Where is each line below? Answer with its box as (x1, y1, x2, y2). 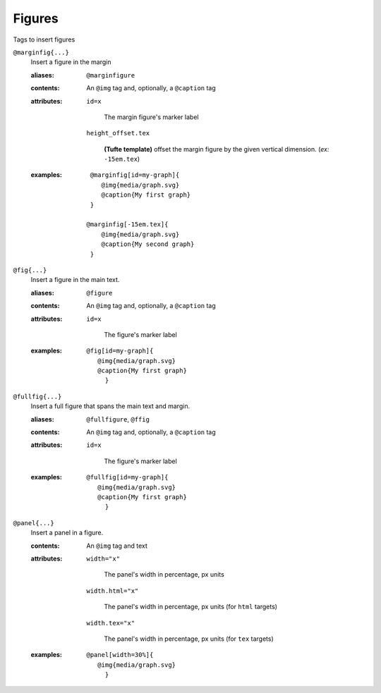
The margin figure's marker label (104, 113, 199, 121)
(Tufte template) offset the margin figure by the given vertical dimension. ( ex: (104, 145, 329, 153)
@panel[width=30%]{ (86, 651, 154, 659)
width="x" (86, 554, 120, 563)
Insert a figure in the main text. (30, 276, 120, 284)
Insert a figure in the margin (30, 58, 111, 66)
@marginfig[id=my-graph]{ (90, 171, 180, 179)
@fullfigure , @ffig (86, 415, 150, 423)
